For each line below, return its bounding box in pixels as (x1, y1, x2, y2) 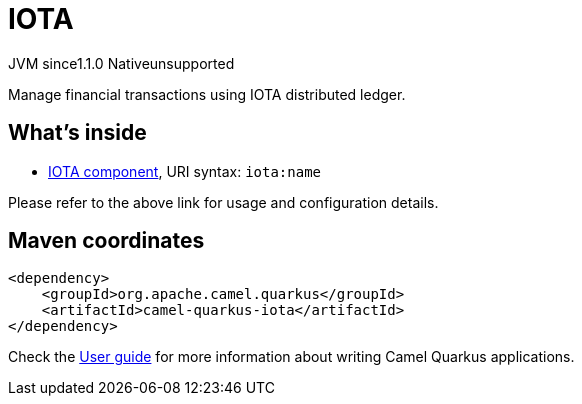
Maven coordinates (8, 228, 205, 254)
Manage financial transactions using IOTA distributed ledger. (8, 85, 406, 103)
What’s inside (8, 120, 147, 146)
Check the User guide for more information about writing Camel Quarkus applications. (8, 348, 575, 366)
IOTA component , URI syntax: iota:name (48, 162, 322, 180)
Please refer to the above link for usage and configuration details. (8, 193, 439, 211)
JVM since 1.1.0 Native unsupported (8, 54, 235, 72)
